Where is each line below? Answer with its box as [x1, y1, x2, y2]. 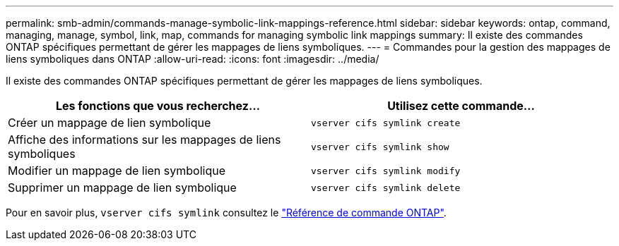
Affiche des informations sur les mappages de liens [8, 133, 281, 147]
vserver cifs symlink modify [311, 165, 461, 176]
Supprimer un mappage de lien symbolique [8, 180, 237, 195]
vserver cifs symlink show [311, 141, 449, 152]
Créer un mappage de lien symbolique [8, 116, 211, 130]
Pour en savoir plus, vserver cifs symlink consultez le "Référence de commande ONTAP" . [6, 207, 447, 219]
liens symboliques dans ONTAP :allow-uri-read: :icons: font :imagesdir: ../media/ [6, 53, 379, 65]
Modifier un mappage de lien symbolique [8, 164, 225, 178]
